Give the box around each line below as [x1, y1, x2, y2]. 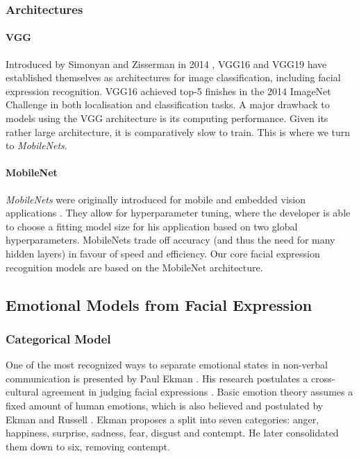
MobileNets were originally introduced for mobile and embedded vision [6, 192, 306, 206]
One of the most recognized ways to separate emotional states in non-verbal [6, 357, 328, 372]
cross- [310, 371, 335, 385]
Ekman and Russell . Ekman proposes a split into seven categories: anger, [6, 412, 319, 426]
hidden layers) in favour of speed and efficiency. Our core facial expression [6, 246, 320, 260]
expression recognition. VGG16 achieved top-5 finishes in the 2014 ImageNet [6, 83, 331, 98]
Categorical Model [6, 330, 111, 347]
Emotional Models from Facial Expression [6, 294, 312, 315]
